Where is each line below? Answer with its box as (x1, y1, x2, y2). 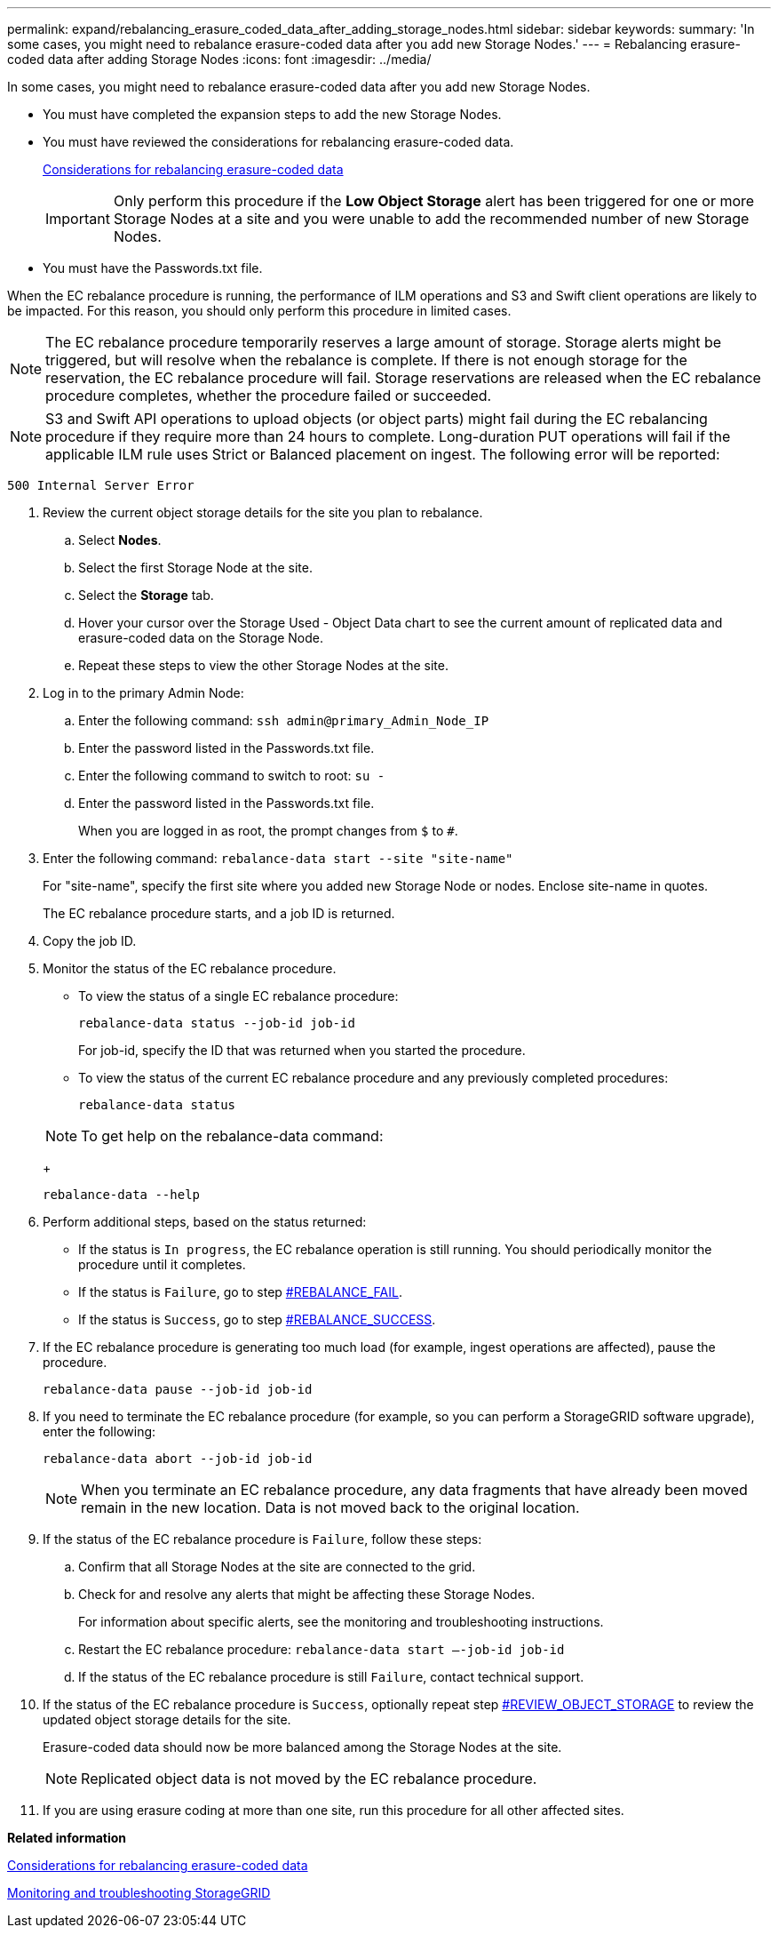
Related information (7, 1830, 127, 1845)
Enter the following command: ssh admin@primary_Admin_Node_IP (78, 713, 489, 728)
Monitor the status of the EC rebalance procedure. (43, 961, 337, 976)
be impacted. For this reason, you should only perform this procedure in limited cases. (7, 303, 512, 318)
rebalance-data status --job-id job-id (78, 1016, 355, 1030)
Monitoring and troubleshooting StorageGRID (7, 1885, 271, 1900)
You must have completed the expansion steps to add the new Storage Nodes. (43, 107, 502, 122)
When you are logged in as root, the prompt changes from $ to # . (78, 823, 458, 838)
